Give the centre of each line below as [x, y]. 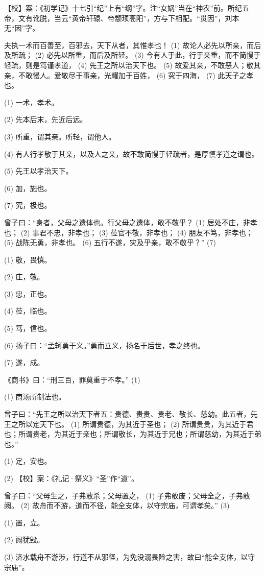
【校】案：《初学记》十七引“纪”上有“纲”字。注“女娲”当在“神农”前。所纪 [123, 8]
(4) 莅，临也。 [28, 311]
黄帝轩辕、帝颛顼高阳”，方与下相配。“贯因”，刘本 [155, 18]
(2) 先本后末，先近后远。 [46, 119]
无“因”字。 [22, 28]
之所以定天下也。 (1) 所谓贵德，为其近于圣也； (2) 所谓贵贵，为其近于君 [132, 424]
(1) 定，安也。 [28, 461]
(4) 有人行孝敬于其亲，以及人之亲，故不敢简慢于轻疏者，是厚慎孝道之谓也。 [131, 153]
